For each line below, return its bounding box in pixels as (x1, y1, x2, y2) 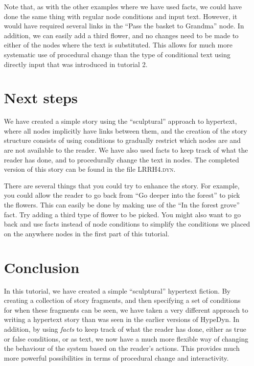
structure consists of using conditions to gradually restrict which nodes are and (4, 135, 241, 145)
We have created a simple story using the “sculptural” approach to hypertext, (4, 116, 237, 126)
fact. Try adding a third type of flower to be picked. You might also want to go (4, 209, 241, 219)
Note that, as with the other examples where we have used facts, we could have (4, 1, 242, 11)
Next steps (4, 88, 78, 108)
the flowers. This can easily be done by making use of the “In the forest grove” (4, 200, 240, 210)
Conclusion (4, 257, 80, 277)
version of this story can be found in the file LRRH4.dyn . (4, 164, 176, 174)
